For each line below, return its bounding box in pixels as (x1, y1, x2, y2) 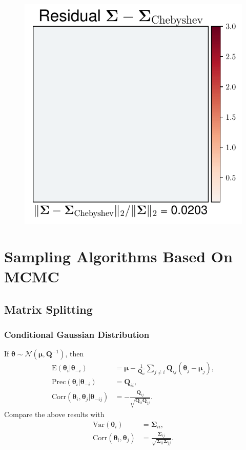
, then (65, 348, 84, 359)
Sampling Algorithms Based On (4, 245, 233, 266)
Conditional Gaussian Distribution (4, 328, 150, 340)
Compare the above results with (4, 409, 105, 420)
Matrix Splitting (4, 301, 93, 317)
